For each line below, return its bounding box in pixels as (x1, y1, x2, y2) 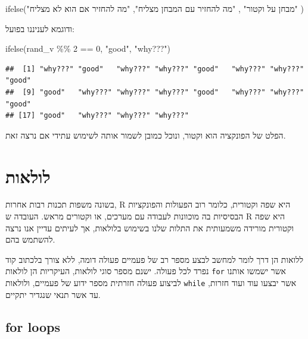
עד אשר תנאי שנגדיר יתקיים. (5, 288, 101, 300)
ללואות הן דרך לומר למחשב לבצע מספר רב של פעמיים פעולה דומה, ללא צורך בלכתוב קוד (5, 253, 304, 265)
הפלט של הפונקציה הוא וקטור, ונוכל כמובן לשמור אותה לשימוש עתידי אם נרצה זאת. (5, 128, 286, 141)
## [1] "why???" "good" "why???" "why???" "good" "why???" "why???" (5, 64, 304, 73)
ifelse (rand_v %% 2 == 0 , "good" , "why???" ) (5, 42, 171, 55)
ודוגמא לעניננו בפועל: (5, 22, 74, 34)
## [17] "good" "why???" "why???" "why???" (5, 111, 189, 120)
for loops (5, 317, 60, 335)
